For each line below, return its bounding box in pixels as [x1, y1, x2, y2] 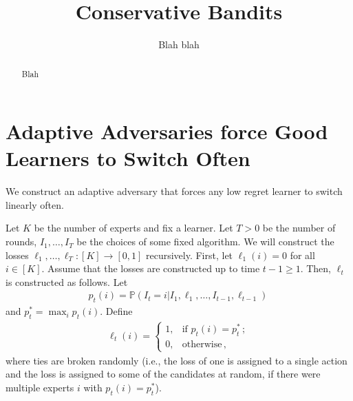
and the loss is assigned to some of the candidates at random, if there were [6, 367, 321, 381]
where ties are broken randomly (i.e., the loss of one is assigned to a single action [6, 353, 347, 367]
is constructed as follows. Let [6, 274, 128, 289]
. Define [100, 304, 133, 318]
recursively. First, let [145, 247, 233, 262]
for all [290, 247, 315, 262]
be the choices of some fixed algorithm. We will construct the [76, 234, 334, 249]
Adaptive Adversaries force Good [6, 117, 328, 145]
